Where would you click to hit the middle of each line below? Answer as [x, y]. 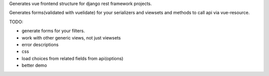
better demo [34, 65]
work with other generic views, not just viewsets [71, 38]
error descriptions [40, 44]
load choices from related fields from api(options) [72, 58]
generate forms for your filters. [53, 31]
